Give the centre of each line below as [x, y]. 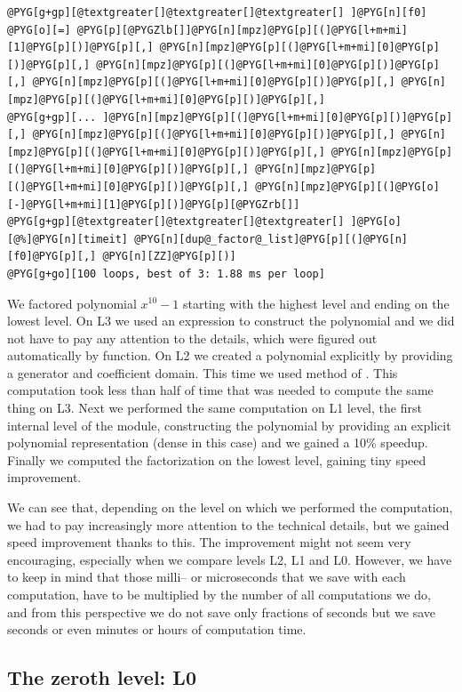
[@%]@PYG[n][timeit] [68, 239]
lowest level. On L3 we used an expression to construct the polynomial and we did [231, 321]
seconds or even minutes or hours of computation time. [157, 629]
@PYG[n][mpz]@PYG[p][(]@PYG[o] [347, 186]
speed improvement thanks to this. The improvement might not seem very [209, 542]
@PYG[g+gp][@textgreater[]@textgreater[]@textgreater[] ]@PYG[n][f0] [217, 12]
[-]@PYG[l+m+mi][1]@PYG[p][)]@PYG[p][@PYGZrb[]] [154, 204]
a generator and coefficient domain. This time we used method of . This [203, 372]
